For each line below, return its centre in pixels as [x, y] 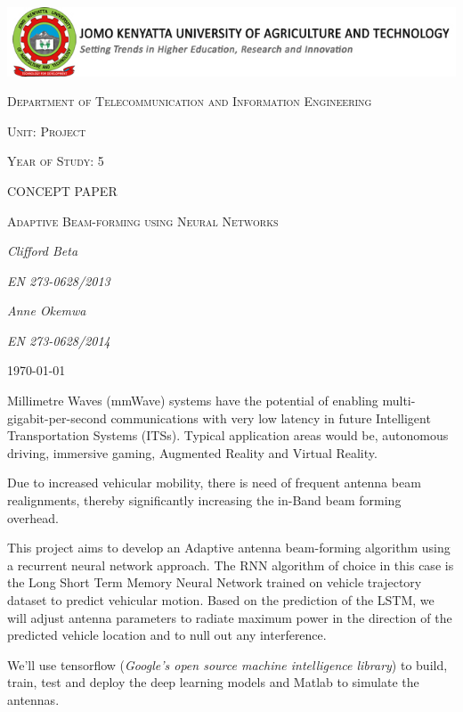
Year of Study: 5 [56, 161]
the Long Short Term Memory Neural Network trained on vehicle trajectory [215, 582]
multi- [399, 401]
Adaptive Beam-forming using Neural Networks [143, 221]
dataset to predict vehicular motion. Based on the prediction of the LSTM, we [221, 600]
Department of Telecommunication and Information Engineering [190, 101]
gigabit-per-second [57, 417]
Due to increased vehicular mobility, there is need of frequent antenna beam [214, 483]
